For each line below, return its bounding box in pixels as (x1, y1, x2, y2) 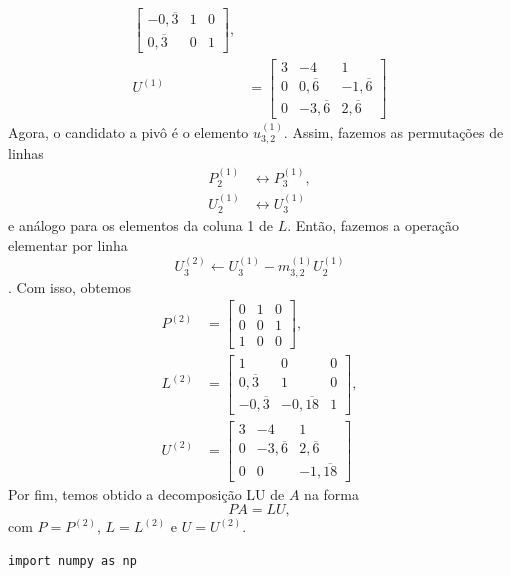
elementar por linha (8, 235, 128, 256)
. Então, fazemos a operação (287, 215, 459, 236)
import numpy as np (8, 553, 137, 568)
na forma (304, 483, 359, 504)
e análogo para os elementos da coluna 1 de (8, 215, 273, 236)
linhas (8, 143, 44, 164)
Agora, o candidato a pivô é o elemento (8, 121, 249, 142)
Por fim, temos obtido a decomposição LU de (8, 483, 285, 504)
